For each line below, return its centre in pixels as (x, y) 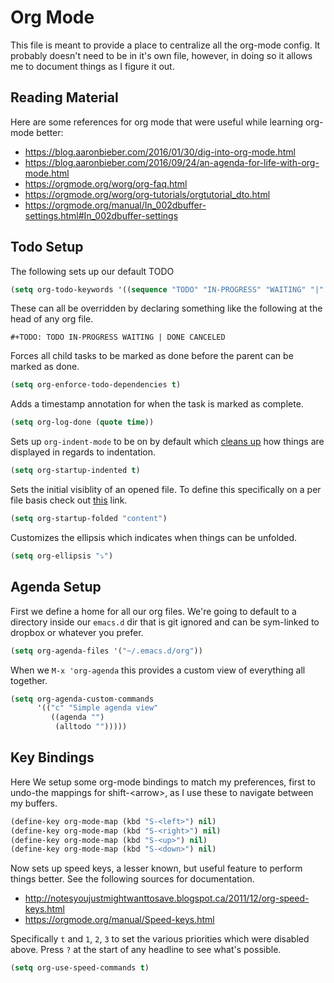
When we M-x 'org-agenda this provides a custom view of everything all (158, 670)
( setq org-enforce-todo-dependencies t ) (96, 385)
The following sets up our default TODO (92, 271)
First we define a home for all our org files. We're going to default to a (153, 611)
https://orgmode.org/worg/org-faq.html (106, 183)
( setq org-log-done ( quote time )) (82, 422)
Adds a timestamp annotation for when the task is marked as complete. (157, 404)
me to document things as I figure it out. (92, 66)
